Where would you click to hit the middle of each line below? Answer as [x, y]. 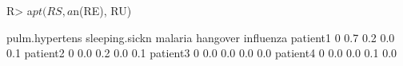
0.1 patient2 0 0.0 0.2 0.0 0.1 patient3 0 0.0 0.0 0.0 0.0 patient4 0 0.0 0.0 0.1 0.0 [202, 53]
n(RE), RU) [102, 10]
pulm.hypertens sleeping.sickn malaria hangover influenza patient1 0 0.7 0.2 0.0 [201, 37]
